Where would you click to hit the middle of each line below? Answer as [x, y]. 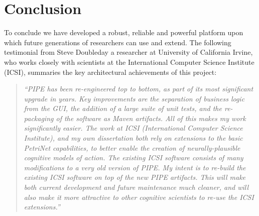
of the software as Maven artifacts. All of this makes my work [151, 118]
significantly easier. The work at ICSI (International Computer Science [133, 128]
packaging [39, 118]
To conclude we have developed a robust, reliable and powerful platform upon [124, 32]
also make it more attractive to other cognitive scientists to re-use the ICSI [139, 197]
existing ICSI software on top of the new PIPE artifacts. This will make [135, 177]
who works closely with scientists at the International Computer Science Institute [129, 62]
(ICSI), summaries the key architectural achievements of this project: [110, 72]
